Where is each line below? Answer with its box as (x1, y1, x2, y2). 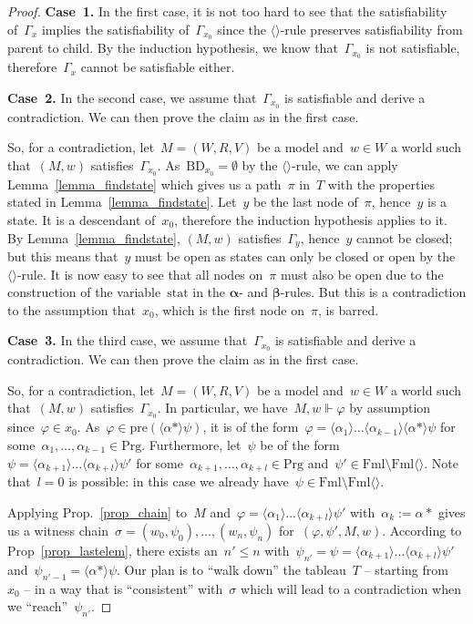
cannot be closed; (355, 228, 453, 247)
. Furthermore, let (141, 435, 242, 454)
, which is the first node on (154, 300, 304, 319)
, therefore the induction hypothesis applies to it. (174, 210, 447, 229)
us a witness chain (7, 521, 109, 540)
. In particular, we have (157, 398, 288, 417)
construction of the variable (7, 282, 161, 302)
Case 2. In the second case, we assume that (7, 87, 257, 107)
